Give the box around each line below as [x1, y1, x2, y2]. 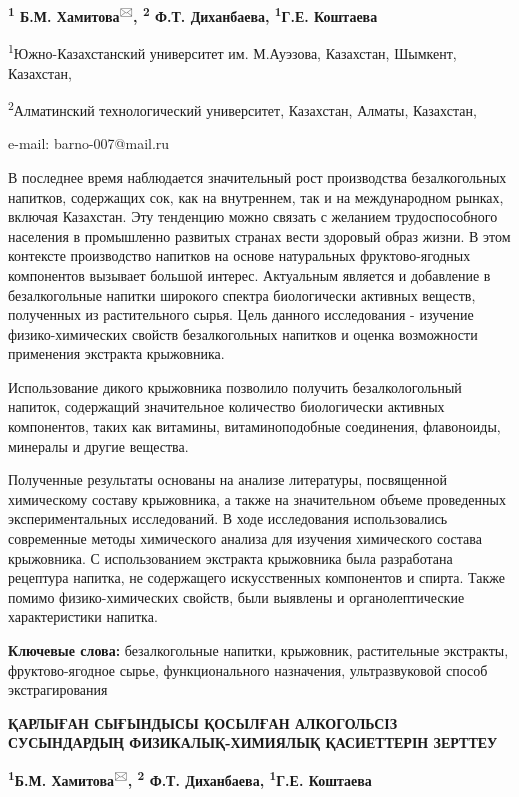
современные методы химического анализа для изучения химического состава [8, 528, 482, 549]
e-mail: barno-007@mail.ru [8, 133, 170, 154]
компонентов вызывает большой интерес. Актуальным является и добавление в [8, 264, 491, 285]
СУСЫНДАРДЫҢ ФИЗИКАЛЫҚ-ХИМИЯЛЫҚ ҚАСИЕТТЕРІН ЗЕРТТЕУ [8, 732, 498, 753]
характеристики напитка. [8, 606, 158, 627]
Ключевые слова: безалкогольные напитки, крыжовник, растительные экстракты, [8, 640, 509, 660]
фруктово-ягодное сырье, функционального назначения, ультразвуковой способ [8, 659, 488, 680]
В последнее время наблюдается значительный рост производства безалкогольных [8, 166, 507, 187]
